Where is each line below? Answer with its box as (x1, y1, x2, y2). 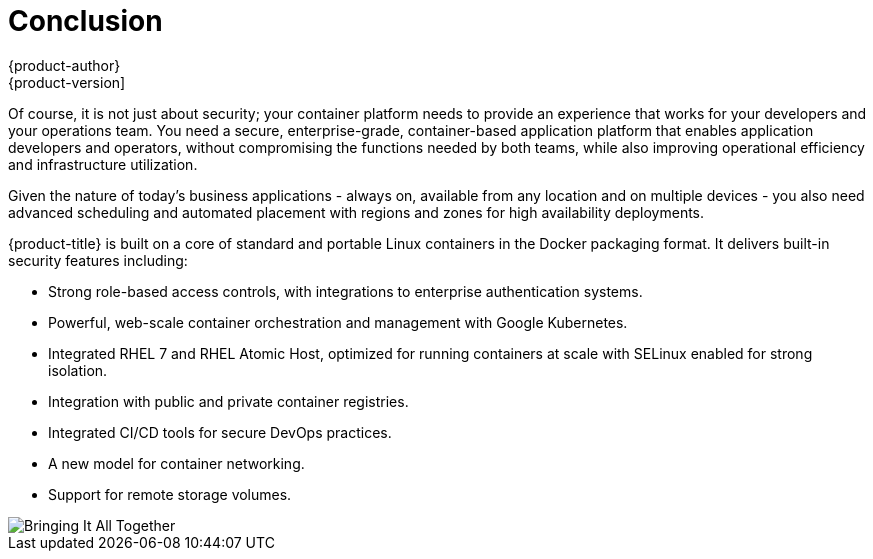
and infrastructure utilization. (8, 155, 198, 173)
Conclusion (8, 4, 163, 38)
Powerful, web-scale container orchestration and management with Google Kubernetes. (48, 313, 628, 331)
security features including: (8, 251, 188, 269)
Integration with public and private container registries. (48, 392, 409, 410)
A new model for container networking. (48, 454, 305, 472)
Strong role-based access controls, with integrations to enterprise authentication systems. (48, 282, 643, 300)
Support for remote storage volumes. (48, 485, 292, 503)
